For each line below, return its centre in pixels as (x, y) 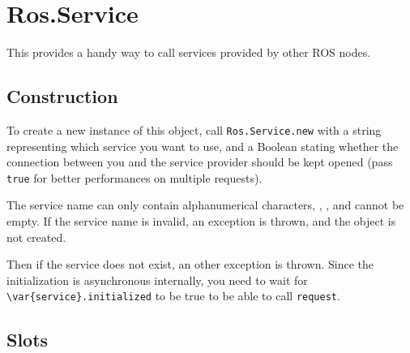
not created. (36, 237)
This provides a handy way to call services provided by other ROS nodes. (189, 52)
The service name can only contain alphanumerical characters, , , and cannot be (205, 205)
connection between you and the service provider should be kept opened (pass (200, 162)
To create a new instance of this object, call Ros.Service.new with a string (194, 129)
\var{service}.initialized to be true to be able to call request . (173, 296)
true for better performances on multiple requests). (135, 177)
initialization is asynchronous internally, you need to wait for (157, 280)
